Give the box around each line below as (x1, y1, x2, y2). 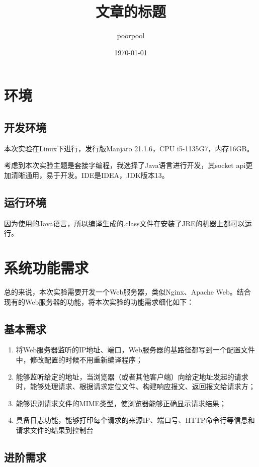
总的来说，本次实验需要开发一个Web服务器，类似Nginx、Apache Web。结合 (4, 287, 251, 297)
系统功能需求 (4, 257, 89, 278)
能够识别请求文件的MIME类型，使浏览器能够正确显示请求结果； (16, 398, 227, 408)
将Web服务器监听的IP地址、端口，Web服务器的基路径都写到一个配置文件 (16, 344, 255, 355)
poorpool (117, 30, 145, 41)
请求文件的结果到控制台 (16, 424, 94, 435)
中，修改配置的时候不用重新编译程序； (16, 354, 143, 364)
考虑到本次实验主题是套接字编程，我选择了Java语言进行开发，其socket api (4, 160, 246, 170)
